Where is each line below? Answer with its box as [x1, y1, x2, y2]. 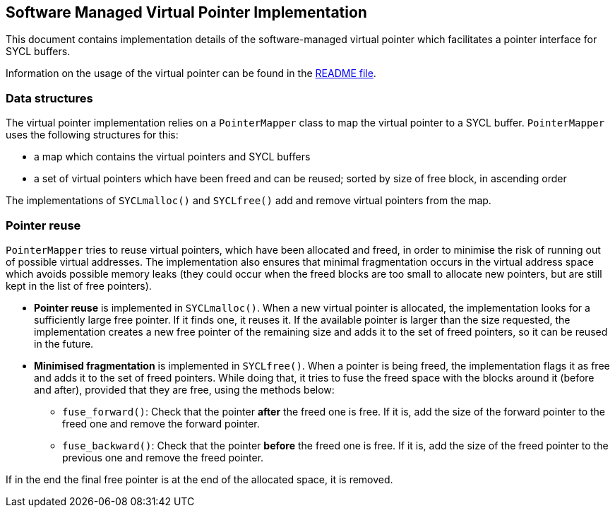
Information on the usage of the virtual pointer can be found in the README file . [6, 67, 376, 80]
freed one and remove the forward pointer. [62, 417, 260, 430]
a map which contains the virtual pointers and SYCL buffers [34, 151, 311, 163]
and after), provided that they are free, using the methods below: [34, 383, 335, 396]
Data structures [6, 90, 93, 105]
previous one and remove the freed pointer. [62, 451, 264, 464]
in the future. [34, 337, 94, 350]
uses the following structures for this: [6, 129, 179, 141]
